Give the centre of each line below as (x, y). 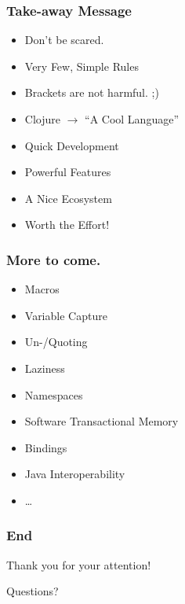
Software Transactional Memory (102, 421)
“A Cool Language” (132, 119)
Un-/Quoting (56, 342)
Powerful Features (68, 172)
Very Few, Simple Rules (82, 66)
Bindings (46, 447)
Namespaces (54, 394)
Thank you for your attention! (79, 564)
